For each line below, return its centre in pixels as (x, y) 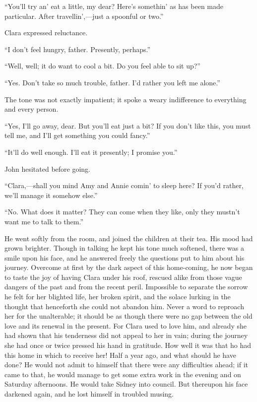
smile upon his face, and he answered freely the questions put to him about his (125, 257)
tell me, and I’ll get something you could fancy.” (77, 135)
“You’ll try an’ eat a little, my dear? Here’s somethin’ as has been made (114, 6)
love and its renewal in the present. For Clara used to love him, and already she (126, 325)
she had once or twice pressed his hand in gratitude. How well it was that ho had (128, 345)
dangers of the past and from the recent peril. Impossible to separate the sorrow (126, 287)
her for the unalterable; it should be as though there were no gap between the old (128, 316)
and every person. (32, 109)
